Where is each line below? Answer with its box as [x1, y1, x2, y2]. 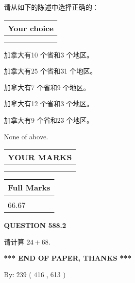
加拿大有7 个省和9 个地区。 [4, 82, 90, 92]
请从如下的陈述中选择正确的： [4, 2, 99, 12]
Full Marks [8, 182, 51, 193]
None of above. [4, 131, 48, 141]
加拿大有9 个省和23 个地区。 [4, 114, 94, 125]
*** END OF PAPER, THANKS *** [4, 253, 132, 263]
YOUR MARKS [8, 151, 72, 163]
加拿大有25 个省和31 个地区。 [4, 66, 97, 76]
